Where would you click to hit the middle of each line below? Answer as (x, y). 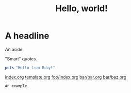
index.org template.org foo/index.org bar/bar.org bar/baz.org (66, 77)
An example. (17, 86)
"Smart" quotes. (21, 58)
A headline (27, 36)
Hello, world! (82, 9)
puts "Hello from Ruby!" (30, 68)
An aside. (15, 49)
